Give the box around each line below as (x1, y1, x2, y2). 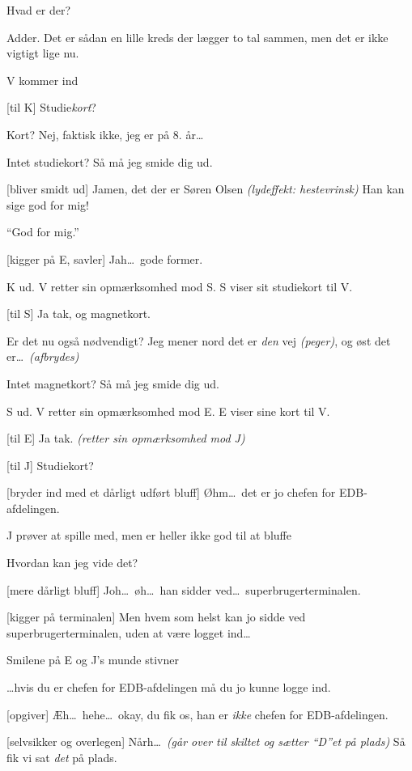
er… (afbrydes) (6, 348, 79, 365)
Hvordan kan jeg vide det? (6, 554, 138, 571)
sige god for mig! (6, 196, 90, 213)
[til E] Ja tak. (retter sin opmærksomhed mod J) (6, 430, 245, 447)
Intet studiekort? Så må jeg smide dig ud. (6, 153, 213, 170)
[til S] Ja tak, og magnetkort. (6, 305, 151, 322)
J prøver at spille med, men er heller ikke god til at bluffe (6, 527, 291, 544)
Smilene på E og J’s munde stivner (6, 651, 179, 668)
